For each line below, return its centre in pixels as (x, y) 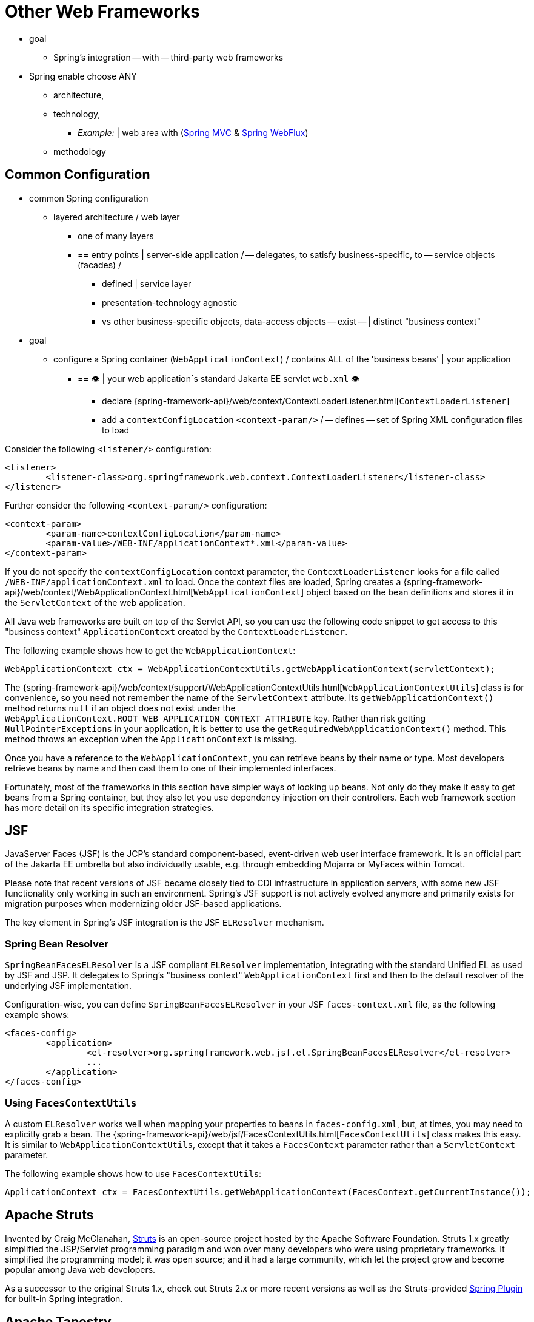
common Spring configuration (89, 198)
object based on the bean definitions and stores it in (410, 592)
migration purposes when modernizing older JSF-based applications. (143, 904)
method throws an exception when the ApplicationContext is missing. (151, 739)
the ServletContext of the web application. (95, 602)
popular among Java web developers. (80, 1269)
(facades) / (100, 265)
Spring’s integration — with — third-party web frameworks (169, 57)
